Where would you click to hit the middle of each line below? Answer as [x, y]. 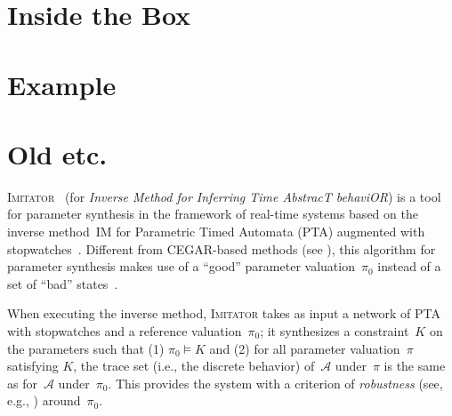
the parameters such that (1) [86, 348]
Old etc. [57, 153]
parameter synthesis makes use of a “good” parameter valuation [181, 266]
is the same [415, 366]
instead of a [409, 266]
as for [22, 383]
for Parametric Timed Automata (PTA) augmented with [270, 232]
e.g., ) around [44, 400]
